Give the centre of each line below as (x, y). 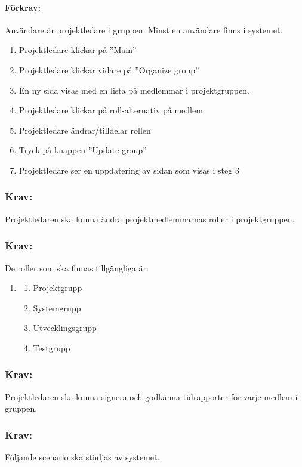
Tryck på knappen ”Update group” (83, 150)
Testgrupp (52, 347)
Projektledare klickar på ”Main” (78, 50)
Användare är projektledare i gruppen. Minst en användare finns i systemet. (144, 30)
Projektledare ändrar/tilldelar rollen (85, 130)
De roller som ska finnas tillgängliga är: (77, 267)
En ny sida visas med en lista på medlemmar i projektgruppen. (134, 90)
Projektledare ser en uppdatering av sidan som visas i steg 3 (129, 170)
